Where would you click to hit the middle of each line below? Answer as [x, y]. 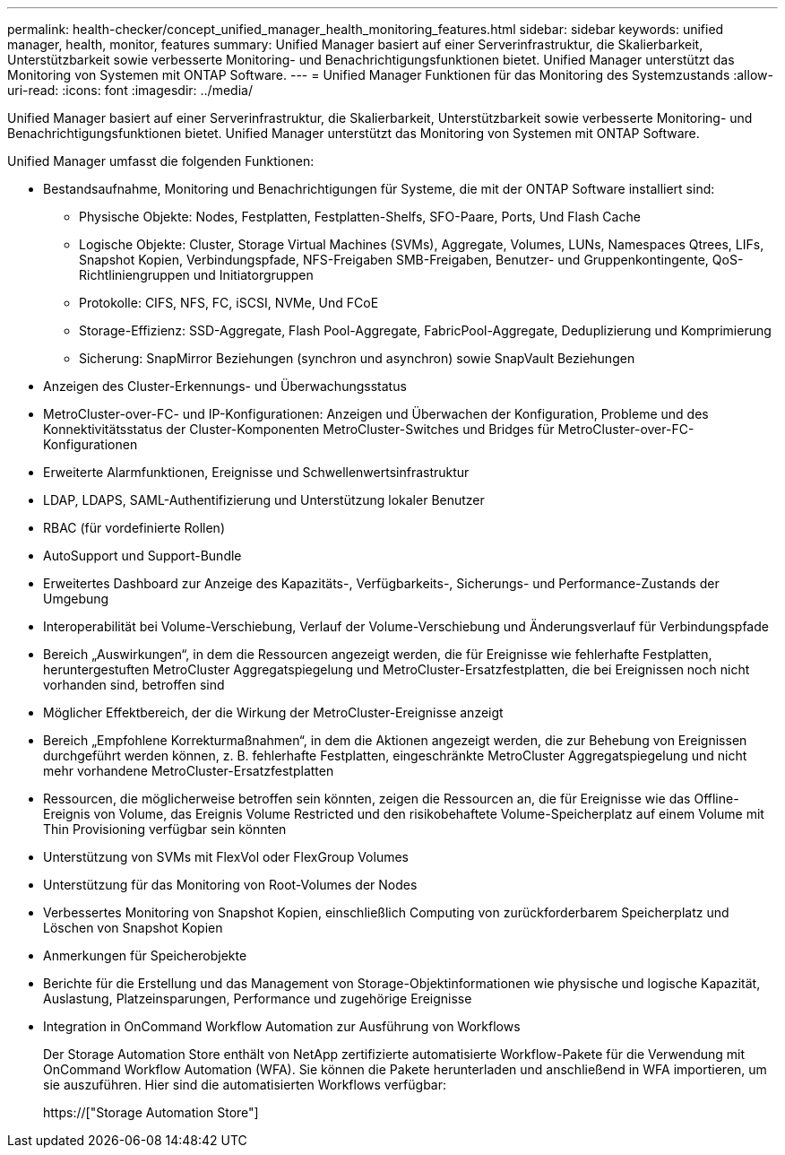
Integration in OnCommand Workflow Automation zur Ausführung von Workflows [282, 1026]
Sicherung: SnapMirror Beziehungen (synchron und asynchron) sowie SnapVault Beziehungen [357, 358]
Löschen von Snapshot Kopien [133, 928]
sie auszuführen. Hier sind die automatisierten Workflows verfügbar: [245, 1085]
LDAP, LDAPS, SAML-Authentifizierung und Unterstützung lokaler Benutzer [264, 500]
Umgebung [76, 599]
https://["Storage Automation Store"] [151, 1112]
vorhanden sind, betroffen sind [134, 685]
